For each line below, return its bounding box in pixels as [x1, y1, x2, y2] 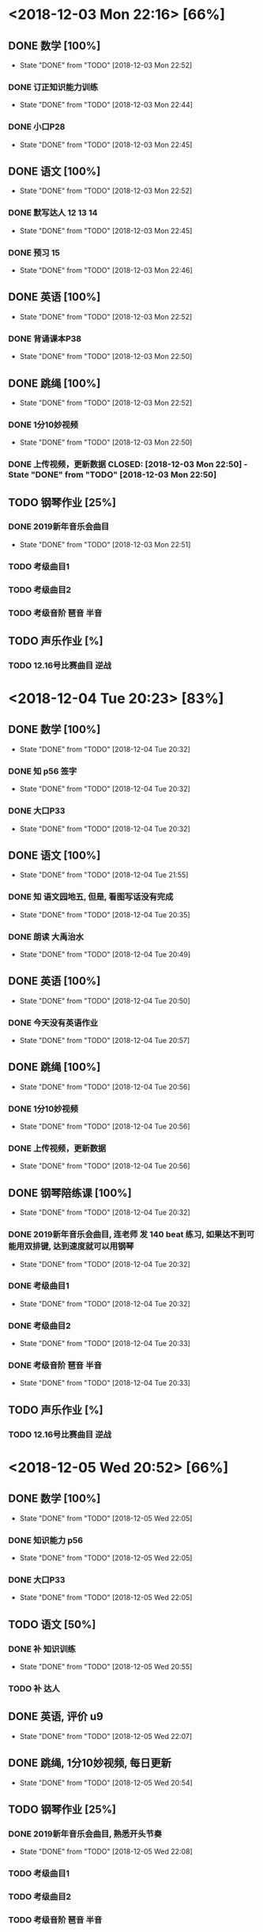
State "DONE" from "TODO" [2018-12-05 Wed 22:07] [19, 1731, 192, 1741]
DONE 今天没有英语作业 [8, 1017, 99, 1028]
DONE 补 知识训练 [8, 1643, 77, 1654]
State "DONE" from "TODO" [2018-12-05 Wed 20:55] [19, 1662, 193, 1672]
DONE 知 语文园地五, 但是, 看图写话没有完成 [8, 891, 174, 902]
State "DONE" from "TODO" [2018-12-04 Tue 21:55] [19, 870, 189, 879]
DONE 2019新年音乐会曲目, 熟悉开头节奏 [8, 1828, 163, 1839]
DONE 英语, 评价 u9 [8, 1710, 104, 1723]
